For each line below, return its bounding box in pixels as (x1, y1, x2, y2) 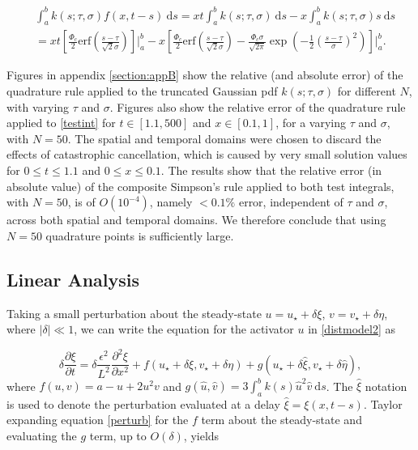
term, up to (89, 427, 147, 444)
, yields (183, 427, 220, 444)
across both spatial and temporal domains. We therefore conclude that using (6, 211, 386, 228)
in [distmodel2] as (308, 321, 396, 337)
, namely (149, 193, 193, 210)
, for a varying (275, 114, 346, 131)
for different (337, 82, 396, 99)
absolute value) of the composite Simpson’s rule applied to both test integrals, (6, 177, 395, 194)
